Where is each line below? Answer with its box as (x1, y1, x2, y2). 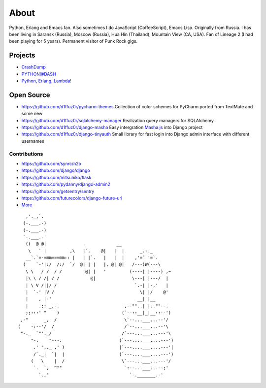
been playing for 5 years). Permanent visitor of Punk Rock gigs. (9, 38, 138, 44)
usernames (21, 138, 44, 144)
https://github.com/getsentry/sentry (21, 188, 95, 194)
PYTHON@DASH (21, 71, 56, 77)
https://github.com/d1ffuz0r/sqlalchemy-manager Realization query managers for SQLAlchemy (21, 117, 214, 123)
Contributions (9, 150, 43, 157)
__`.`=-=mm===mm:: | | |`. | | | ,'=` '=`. (25, 255, 159, 260)
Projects (9, 51, 35, 60)
